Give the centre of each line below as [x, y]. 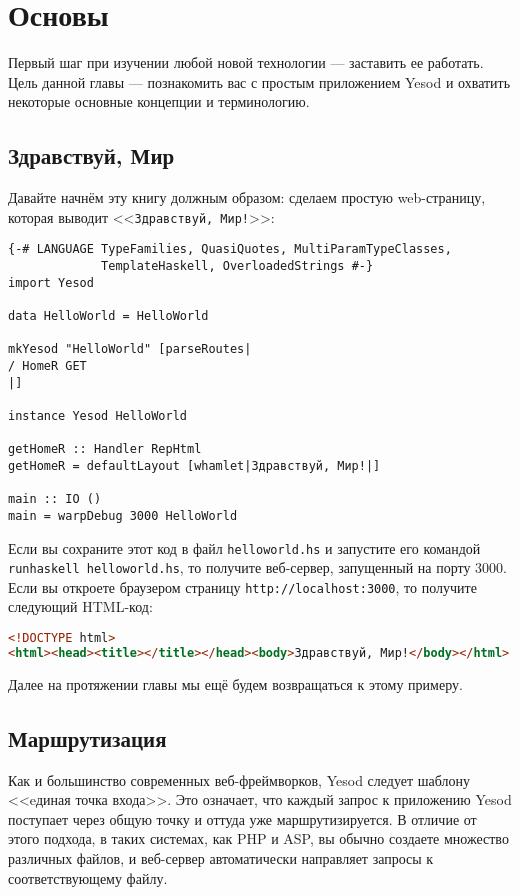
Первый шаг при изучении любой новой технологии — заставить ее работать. [246, 62]
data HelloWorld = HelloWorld [108, 315]
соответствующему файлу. [88, 877]
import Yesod [51, 282]
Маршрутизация [87, 737]
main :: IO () [55, 499]
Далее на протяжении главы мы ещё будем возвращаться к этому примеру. [235, 683]
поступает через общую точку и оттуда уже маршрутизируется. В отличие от [242, 818]
